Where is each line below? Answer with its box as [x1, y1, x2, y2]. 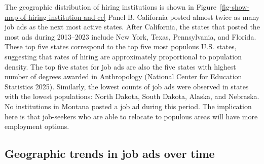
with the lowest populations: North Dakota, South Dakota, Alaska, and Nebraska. [5, 91, 259, 102]
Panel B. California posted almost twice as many [108, 11, 260, 22]
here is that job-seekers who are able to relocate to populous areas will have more [5, 111, 258, 121]
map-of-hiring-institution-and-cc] [5, 11, 106, 22]
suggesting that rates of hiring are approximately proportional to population [5, 51, 242, 61]
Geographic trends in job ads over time [5, 146, 215, 161]
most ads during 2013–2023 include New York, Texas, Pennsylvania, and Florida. [5, 31, 256, 42]
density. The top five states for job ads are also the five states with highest [5, 61, 236, 72]
